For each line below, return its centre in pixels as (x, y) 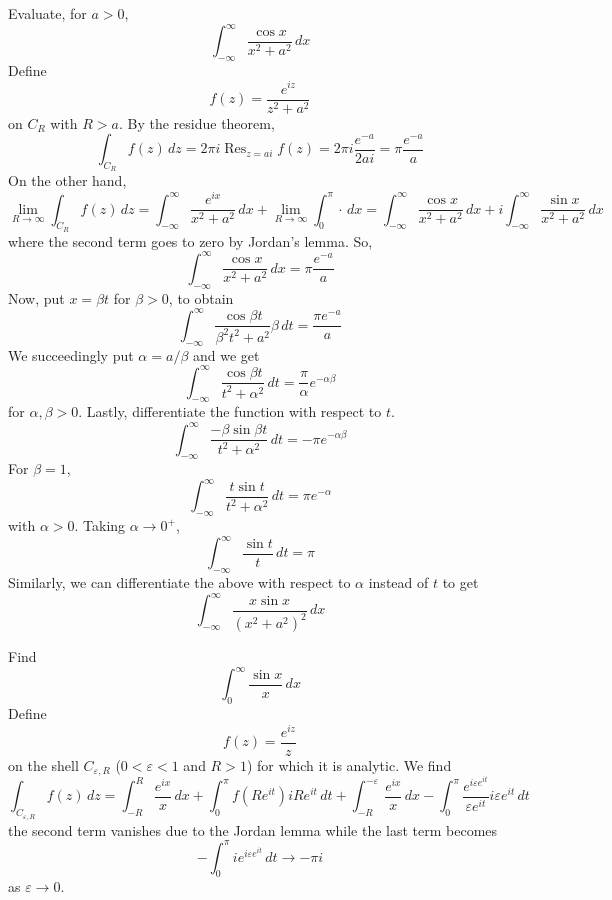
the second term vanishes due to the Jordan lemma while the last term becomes (253, 829)
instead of (398, 582)
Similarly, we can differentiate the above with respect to (179, 582)
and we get (226, 354)
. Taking (100, 525)
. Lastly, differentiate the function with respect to (230, 411)
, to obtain (201, 297)
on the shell (43, 764)
